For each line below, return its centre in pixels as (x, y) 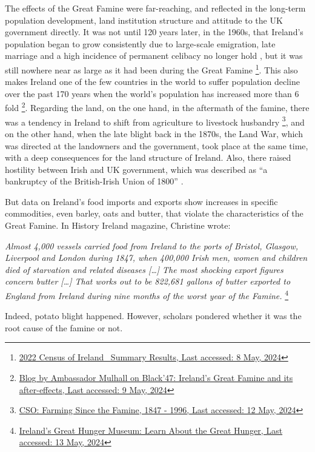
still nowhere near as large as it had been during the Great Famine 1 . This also (151, 69)
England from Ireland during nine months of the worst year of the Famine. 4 (147, 295)
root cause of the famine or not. (64, 327)
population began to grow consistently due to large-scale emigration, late (140, 43)
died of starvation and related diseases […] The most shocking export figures (144, 269)
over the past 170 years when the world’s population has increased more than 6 (152, 93)
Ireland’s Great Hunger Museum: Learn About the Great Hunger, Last (151, 430)
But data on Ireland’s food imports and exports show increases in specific (141, 201)
